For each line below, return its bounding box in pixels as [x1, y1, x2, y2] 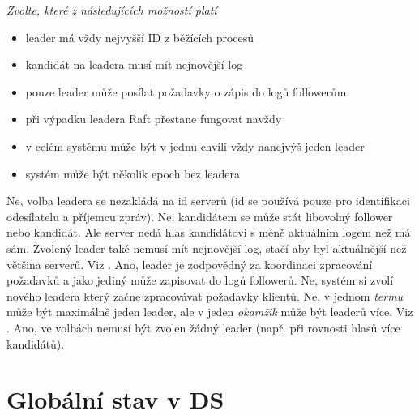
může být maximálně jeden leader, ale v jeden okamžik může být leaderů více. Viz [6, 303, 413, 320]
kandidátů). [6, 335, 65, 352]
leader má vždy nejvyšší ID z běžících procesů [25, 28, 254, 45]
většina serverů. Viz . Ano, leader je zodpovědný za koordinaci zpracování [6, 255, 373, 272]
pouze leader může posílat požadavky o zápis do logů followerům [25, 83, 347, 100]
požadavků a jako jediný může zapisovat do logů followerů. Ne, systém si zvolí [6, 272, 394, 289]
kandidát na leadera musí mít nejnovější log [25, 56, 243, 73]
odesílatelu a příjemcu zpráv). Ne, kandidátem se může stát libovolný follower [6, 207, 393, 225]
